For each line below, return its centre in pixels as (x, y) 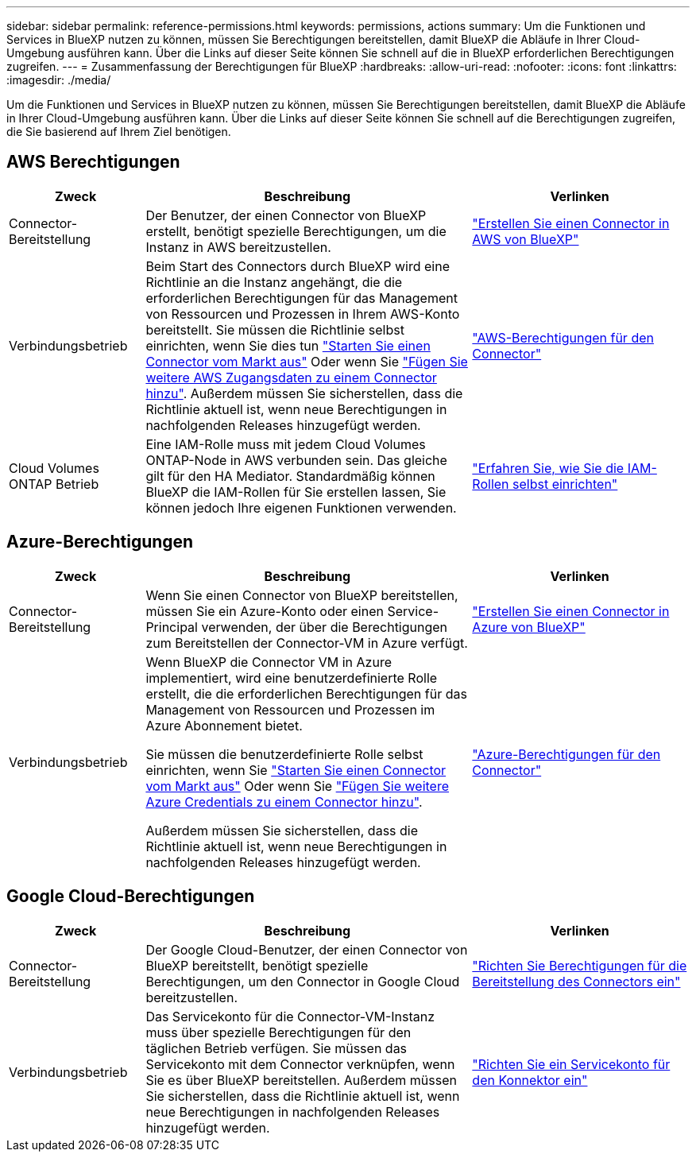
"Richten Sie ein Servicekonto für (571, 1064)
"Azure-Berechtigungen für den (566, 754)
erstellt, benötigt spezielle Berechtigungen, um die (296, 231)
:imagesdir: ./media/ (59, 80)
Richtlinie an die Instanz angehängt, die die (274, 282)
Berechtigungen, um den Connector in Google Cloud (303, 981)
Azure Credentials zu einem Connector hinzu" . (284, 802)
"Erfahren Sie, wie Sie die (548, 468)
